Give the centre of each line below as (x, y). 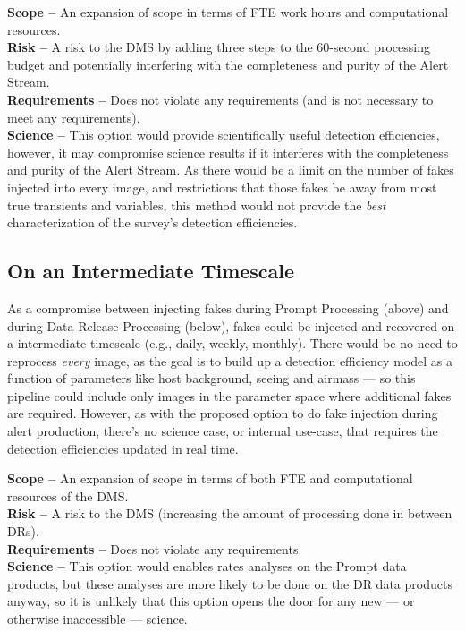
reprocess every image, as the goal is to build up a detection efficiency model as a (230, 360)
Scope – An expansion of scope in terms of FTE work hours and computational (228, 12)
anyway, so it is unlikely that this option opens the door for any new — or (211, 601)
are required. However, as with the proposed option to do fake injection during (223, 413)
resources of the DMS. (68, 495)
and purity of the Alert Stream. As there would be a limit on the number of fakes (231, 170)
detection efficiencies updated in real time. (123, 448)
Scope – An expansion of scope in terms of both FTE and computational (210, 478)
